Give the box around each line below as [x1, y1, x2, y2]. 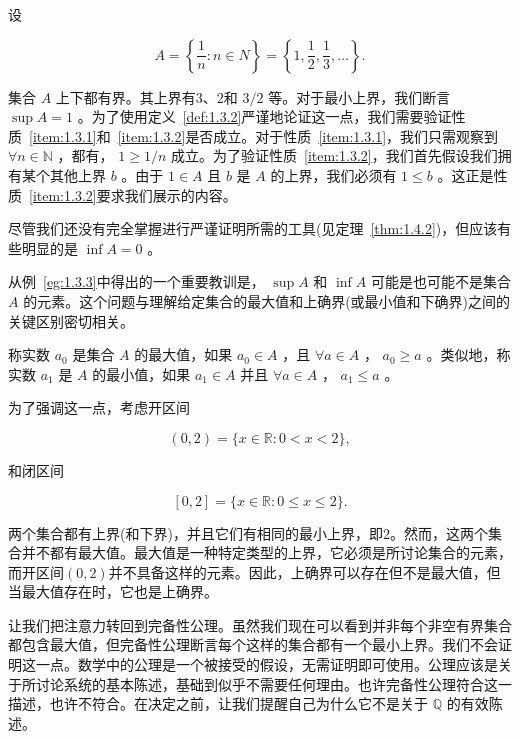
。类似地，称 [426, 344, 511, 365]
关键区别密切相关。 [8, 310, 134, 331]
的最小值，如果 [92, 363, 191, 384]
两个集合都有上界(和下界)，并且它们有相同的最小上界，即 [8, 522, 383, 543]
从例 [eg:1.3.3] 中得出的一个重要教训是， [8, 271, 265, 292]
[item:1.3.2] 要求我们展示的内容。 [29, 184, 237, 205]
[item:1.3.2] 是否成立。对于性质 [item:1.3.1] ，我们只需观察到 [117, 125, 499, 146]
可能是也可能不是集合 [370, 271, 511, 292]
